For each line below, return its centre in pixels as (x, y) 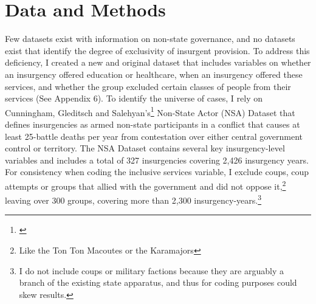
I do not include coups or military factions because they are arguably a (151, 270)
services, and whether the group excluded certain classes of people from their (148, 86)
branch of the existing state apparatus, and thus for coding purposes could (158, 282)
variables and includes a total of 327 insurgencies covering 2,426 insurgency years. (157, 160)
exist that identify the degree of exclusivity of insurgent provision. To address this (157, 50)
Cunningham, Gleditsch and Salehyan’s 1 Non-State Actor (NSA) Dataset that (150, 111)
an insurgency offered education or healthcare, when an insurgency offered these (154, 74)
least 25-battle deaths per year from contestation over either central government (154, 136)
